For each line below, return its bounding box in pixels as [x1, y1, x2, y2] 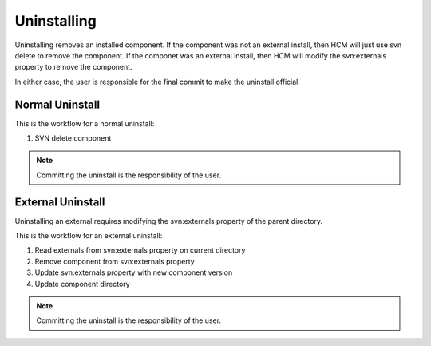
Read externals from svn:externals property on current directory [34, 245, 246, 255]
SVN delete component [34, 133, 112, 143]
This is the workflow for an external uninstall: [14, 231, 163, 241]
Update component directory [34, 279, 131, 288]
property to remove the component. [14, 62, 132, 72]
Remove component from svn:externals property [34, 257, 195, 266]
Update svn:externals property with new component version [34, 268, 233, 277]
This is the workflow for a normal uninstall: [14, 118, 155, 128]
